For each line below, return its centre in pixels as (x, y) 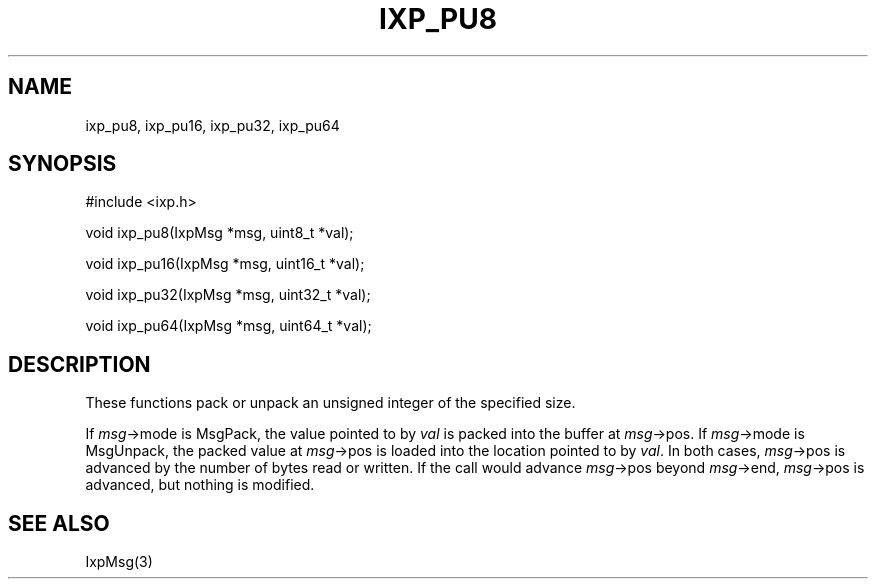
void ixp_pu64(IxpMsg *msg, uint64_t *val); (228, 326)
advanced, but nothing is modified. (200, 485)
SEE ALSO (59, 523)
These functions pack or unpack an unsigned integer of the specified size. (330, 403)
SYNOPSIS (62, 164)
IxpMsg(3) (119, 562)
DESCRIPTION (79, 364)
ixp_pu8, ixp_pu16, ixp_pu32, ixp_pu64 (212, 125)
